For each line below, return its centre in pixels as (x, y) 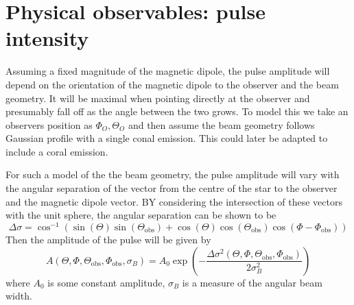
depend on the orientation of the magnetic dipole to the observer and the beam (172, 84)
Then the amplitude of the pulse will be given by (108, 239)
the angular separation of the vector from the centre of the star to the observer (172, 188)
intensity (47, 38)
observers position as (49, 124)
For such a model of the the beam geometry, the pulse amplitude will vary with (173, 174)
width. (19, 296)
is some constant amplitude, (106, 282)
